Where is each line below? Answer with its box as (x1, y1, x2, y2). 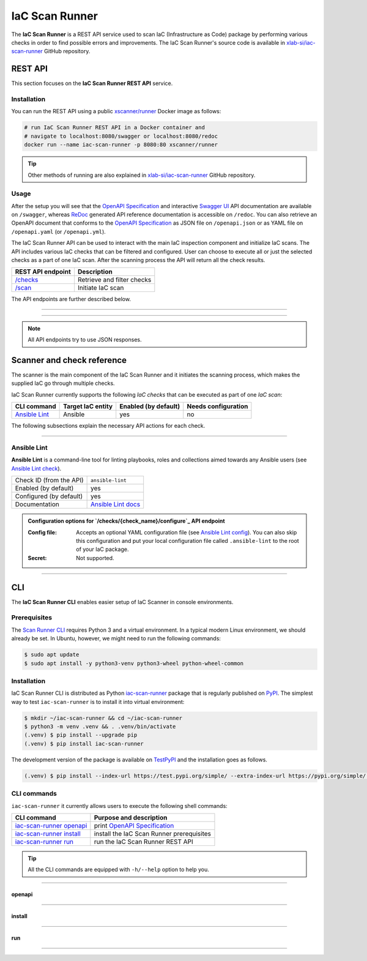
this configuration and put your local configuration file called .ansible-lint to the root (76, 537, 299, 544)
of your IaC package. (76, 545, 129, 553)
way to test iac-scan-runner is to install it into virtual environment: (11, 698, 185, 705)
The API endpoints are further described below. (11, 296, 132, 303)
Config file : (28, 528, 57, 536)
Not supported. (76, 554, 114, 561)
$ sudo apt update (24, 651, 80, 658)
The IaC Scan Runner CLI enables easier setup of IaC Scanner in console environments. (11, 598, 234, 605)
